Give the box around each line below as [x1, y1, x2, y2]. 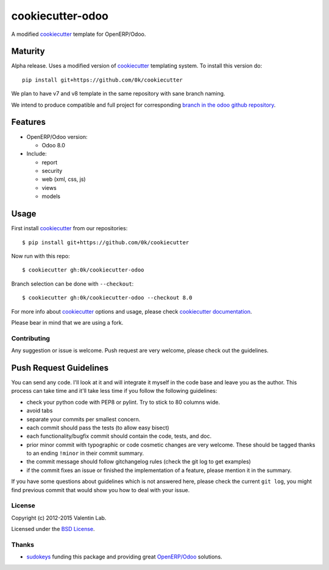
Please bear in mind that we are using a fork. [11, 318, 124, 326]
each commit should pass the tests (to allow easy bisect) [26, 424, 170, 431]
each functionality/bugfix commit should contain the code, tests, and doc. [26, 432, 212, 440]
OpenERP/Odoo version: [26, 133, 88, 140]
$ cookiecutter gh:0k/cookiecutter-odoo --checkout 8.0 [22, 294, 193, 301]
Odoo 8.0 [41, 141, 65, 149]
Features [11, 117, 46, 127]
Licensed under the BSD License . [11, 526, 95, 533]
